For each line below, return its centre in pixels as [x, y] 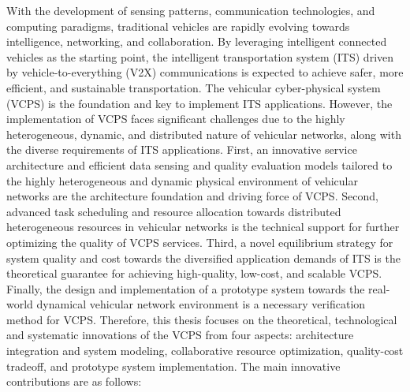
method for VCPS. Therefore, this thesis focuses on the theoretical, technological [202, 319]
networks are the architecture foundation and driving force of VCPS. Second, [192, 196]
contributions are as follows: [74, 381]
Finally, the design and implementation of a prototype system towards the [186, 288]
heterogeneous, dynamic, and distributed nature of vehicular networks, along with [204, 134]
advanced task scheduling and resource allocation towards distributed [174, 211]
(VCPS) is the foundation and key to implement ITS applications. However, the [199, 103]
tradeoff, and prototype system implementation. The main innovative [173, 366]
